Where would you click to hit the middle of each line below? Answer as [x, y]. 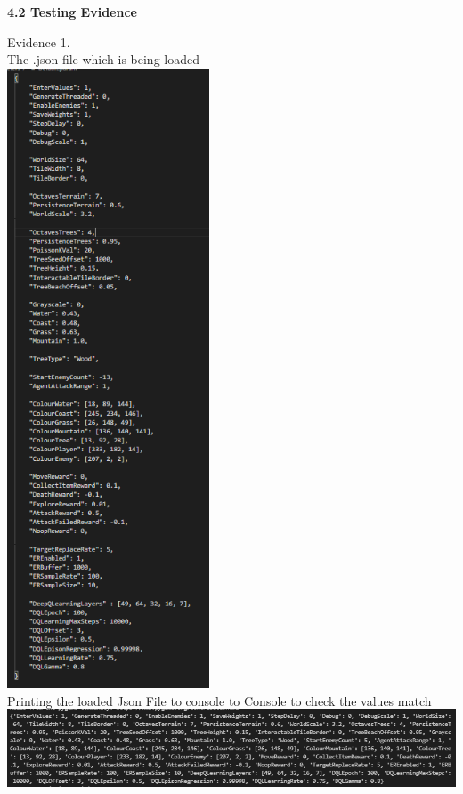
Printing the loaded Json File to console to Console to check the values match [219, 700]
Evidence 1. [39, 41]
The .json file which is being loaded [103, 59]
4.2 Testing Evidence [72, 12]
